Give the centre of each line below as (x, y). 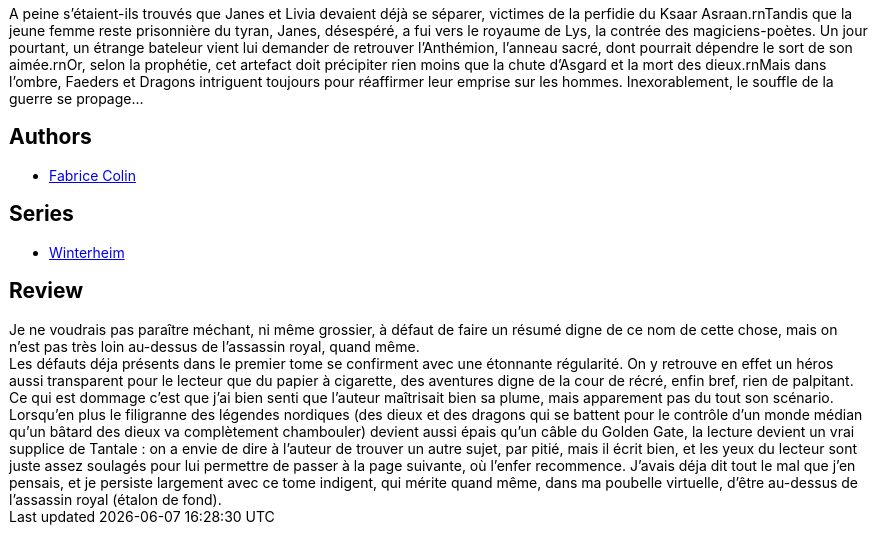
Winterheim (87, 252)
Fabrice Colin (92, 175)
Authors (50, 137)
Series (41, 214)
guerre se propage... (76, 98)
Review (46, 291)
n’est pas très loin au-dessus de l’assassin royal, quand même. (214, 346)
